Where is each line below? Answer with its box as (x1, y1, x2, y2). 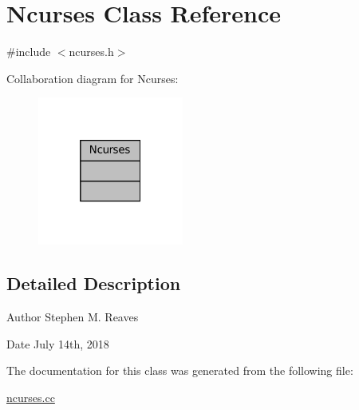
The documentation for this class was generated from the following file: (6, 362, 353, 379)
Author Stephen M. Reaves (6, 308, 139, 324)
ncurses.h (69, 43, 114, 60)
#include (6, 43, 51, 60)
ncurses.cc (6, 388, 55, 405)
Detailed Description (6, 271, 181, 296)
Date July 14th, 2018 (6, 335, 109, 352)
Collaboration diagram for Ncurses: (6, 70, 179, 86)
